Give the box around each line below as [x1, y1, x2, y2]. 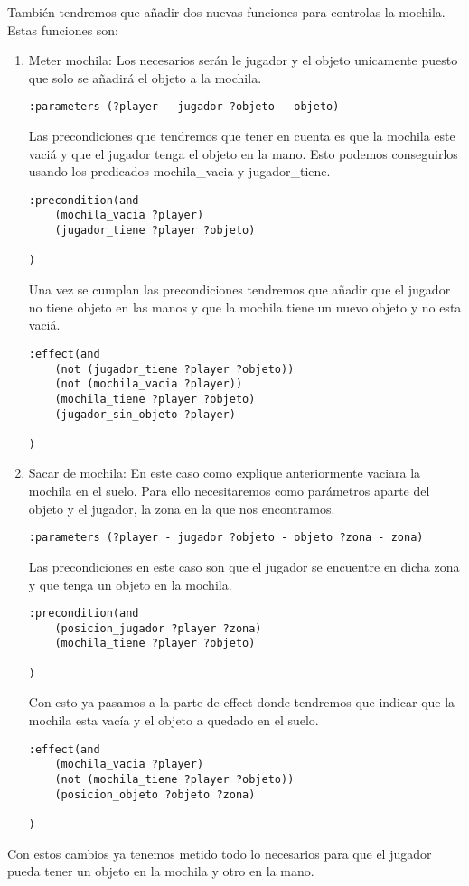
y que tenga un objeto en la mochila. [28, 574, 232, 593]
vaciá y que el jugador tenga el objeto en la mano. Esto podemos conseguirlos [28, 144, 458, 163]
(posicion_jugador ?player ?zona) [54, 621, 262, 635]
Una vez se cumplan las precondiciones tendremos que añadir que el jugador [28, 280, 451, 299]
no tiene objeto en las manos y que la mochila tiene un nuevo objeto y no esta [28, 297, 462, 316]
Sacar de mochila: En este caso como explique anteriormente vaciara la [28, 463, 421, 482]
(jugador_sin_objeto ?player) [54, 407, 236, 421]
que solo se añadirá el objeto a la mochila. [28, 68, 262, 87]
